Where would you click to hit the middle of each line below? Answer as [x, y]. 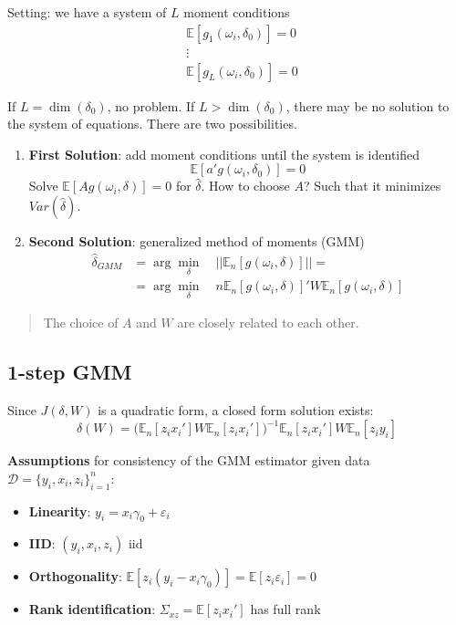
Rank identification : [92, 609]
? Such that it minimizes [373, 186]
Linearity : [60, 510]
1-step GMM [70, 372]
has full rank [285, 609]
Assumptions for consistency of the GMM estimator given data [189, 460]
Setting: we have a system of [87, 12]
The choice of [81, 323]
